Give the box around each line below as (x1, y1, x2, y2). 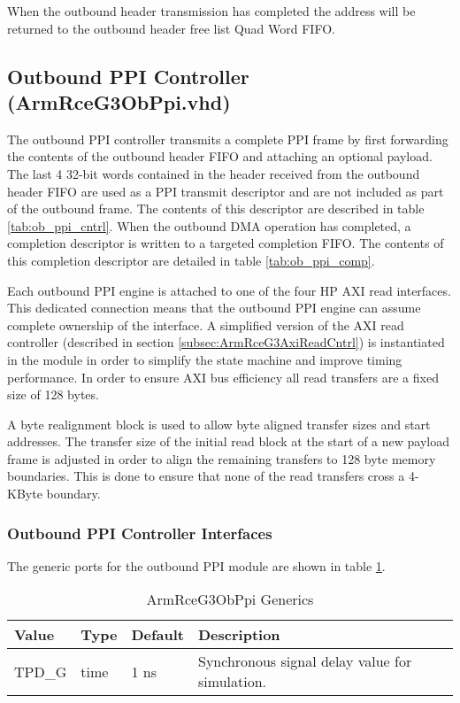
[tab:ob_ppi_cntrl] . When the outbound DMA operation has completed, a (7, 216, 411, 235)
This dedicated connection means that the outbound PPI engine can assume (7, 298, 421, 317)
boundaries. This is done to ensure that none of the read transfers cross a (7, 467, 405, 485)
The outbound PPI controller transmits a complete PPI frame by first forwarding (7, 129, 448, 148)
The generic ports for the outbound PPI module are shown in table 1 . (7, 556, 386, 575)
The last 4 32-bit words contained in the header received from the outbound (7, 164, 420, 182)
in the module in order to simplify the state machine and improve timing (7, 350, 402, 368)
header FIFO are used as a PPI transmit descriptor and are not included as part (7, 182, 444, 200)
